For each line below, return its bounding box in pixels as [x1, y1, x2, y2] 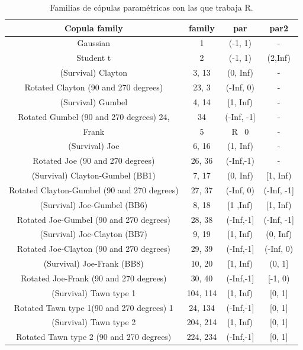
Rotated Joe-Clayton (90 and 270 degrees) [17, 242, 170, 255]
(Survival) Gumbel [60, 95, 128, 108]
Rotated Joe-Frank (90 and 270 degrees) [21, 271, 167, 284]
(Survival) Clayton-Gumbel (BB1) [31, 169, 156, 182]
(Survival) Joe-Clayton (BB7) [40, 228, 148, 240]
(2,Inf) [267, 51, 291, 64]
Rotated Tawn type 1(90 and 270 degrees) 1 [14, 301, 173, 313]
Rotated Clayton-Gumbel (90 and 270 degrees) [9, 183, 179, 196]
